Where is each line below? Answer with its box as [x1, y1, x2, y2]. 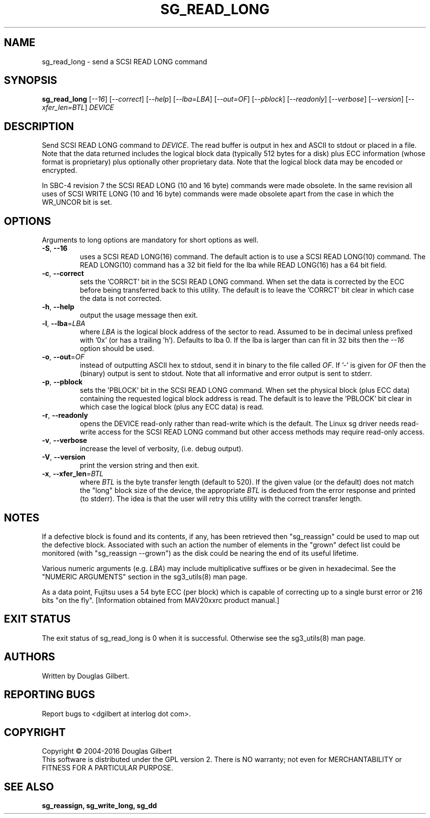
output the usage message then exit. [80, 311, 198, 320]
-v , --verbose [42, 436, 87, 445]
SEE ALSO [4, 780, 54, 793]
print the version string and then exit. [80, 461, 199, 470]
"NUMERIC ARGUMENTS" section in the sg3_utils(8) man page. [42, 572, 247, 581]
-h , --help [42, 302, 75, 311]
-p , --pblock [42, 378, 83, 386]
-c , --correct [42, 269, 84, 278]
